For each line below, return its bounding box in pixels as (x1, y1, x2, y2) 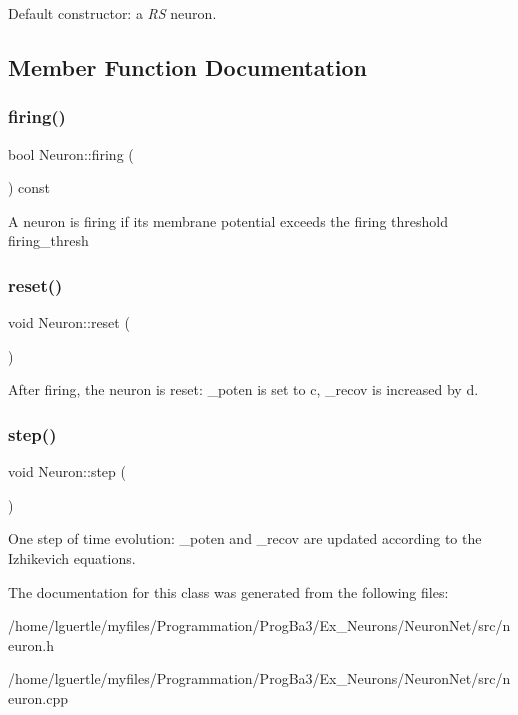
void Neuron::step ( (8, 461, 126, 482)
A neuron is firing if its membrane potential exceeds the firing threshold (8, 210, 448, 231)
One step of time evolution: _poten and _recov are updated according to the (8, 528, 482, 549)
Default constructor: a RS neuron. (8, 3, 217, 23)
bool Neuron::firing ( (8, 143, 134, 164)
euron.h (8, 634, 54, 655)
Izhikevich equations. (8, 547, 136, 568)
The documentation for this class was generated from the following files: (8, 581, 449, 602)
